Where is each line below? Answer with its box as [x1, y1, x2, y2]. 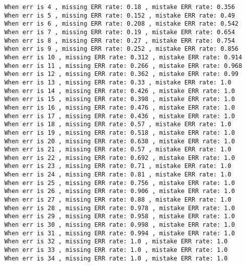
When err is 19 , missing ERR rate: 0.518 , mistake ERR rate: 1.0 [4, 129, 235, 136]
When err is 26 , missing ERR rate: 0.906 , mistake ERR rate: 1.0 [4, 188, 235, 195]
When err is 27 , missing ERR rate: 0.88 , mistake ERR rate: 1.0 [4, 196, 231, 204]
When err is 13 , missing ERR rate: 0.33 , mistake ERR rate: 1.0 [4, 78, 231, 86]
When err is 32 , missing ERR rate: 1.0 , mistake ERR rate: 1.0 [4, 238, 228, 245]
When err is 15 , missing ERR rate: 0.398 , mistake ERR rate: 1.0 [4, 96, 235, 103]
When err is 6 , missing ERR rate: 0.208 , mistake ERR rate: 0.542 [4, 20, 238, 28]
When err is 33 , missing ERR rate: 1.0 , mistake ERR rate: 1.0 [4, 246, 228, 254]
